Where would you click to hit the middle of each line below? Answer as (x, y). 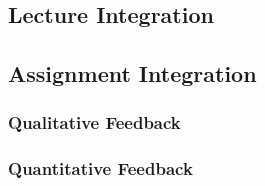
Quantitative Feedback (100, 168)
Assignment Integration (132, 73)
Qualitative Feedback (94, 122)
